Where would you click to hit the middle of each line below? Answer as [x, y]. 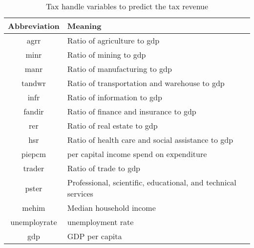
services [80, 193]
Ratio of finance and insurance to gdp [132, 111]
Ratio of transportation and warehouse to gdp [146, 83]
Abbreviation [34, 26]
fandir [34, 111]
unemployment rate [100, 222]
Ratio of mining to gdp [106, 55]
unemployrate [34, 222]
